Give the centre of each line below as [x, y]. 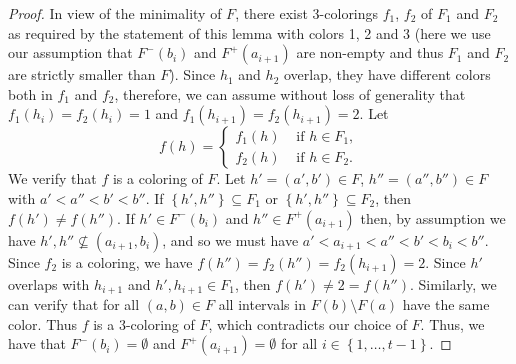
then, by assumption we [433, 217]
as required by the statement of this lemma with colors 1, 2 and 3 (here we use [249, 32]
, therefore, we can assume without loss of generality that [290, 93]
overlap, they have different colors [387, 74]
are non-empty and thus [370, 52]
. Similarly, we [453, 283]
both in [30, 93]
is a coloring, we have [127, 261]
